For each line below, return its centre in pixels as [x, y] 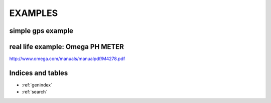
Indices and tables [39, 73]
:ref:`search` [35, 92]
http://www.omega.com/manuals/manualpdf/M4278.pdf [67, 59]
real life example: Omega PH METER [66, 47]
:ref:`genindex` [37, 84]
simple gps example [41, 31]
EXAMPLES [33, 13]
